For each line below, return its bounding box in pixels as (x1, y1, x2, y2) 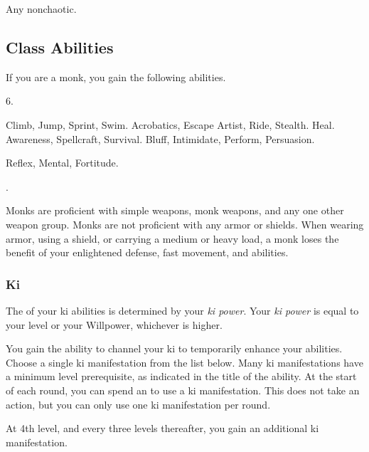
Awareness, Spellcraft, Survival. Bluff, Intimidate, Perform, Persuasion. (6, 131, 315, 146)
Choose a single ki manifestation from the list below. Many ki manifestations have (6, 354, 363, 369)
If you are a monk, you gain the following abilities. (6, 69, 226, 84)
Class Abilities (6, 36, 114, 58)
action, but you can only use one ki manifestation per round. (6, 396, 271, 411)
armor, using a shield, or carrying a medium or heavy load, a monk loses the (6, 231, 339, 246)
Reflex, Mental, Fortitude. (6, 155, 119, 170)
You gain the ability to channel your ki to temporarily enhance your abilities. (6, 341, 343, 356)
